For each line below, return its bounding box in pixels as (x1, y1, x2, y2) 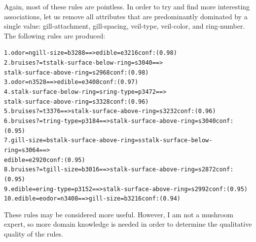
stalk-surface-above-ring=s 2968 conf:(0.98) (4, 69, 149, 76)
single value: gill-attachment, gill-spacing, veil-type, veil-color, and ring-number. (4, 21, 245, 31)
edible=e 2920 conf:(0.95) (4, 156, 85, 163)
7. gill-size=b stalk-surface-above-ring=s (4, 137, 142, 144)
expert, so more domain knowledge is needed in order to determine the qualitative (4, 219, 252, 229)
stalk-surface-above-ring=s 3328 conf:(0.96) (4, 98, 149, 105)
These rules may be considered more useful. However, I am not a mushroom (4, 209, 233, 219)
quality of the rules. (4, 229, 63, 239)
